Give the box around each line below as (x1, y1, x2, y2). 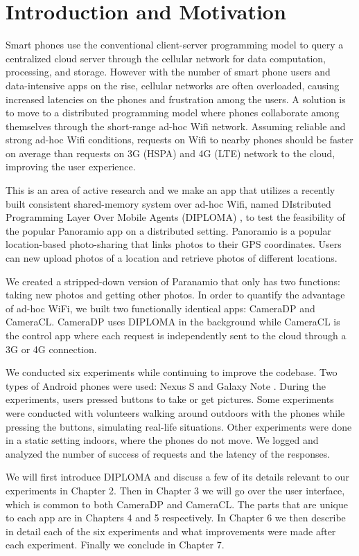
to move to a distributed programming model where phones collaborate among (6, 105, 340, 120)
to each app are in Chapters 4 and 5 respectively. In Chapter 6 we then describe (6, 510, 346, 525)
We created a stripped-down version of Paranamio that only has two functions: (6, 273, 340, 288)
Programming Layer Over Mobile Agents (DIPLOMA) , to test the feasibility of (6, 210, 345, 224)
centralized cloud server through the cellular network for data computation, (6, 51, 326, 65)
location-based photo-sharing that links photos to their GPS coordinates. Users (6, 237, 342, 251)
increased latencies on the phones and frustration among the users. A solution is (6, 91, 346, 106)
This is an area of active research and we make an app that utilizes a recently (6, 183, 335, 197)
